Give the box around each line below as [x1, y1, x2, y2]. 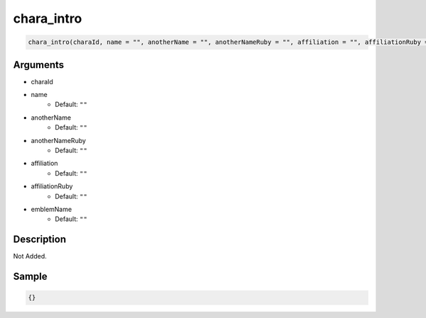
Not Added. [13, 252, 48, 261]
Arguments [13, 59, 65, 71]
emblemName [31, 205, 72, 213]
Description [13, 234, 67, 246]
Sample [13, 271, 48, 283]
